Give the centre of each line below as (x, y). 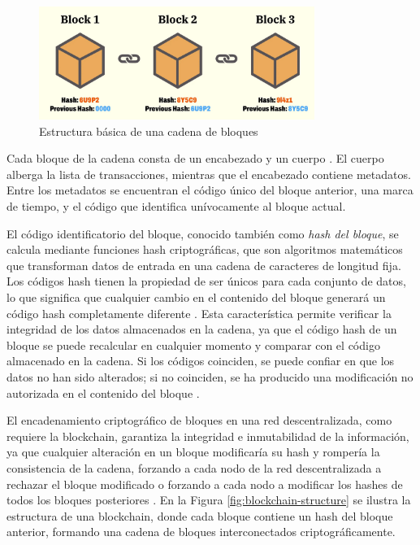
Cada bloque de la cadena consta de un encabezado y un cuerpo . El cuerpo (195, 158)
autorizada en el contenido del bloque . (103, 392)
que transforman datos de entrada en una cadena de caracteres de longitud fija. (204, 265)
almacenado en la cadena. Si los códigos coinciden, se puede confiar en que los (201, 361)
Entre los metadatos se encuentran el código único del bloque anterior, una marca (210, 190)
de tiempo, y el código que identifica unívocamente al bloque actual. (176, 206)
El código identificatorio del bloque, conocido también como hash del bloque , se (203, 233)
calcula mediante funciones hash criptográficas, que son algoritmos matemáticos (205, 249)
